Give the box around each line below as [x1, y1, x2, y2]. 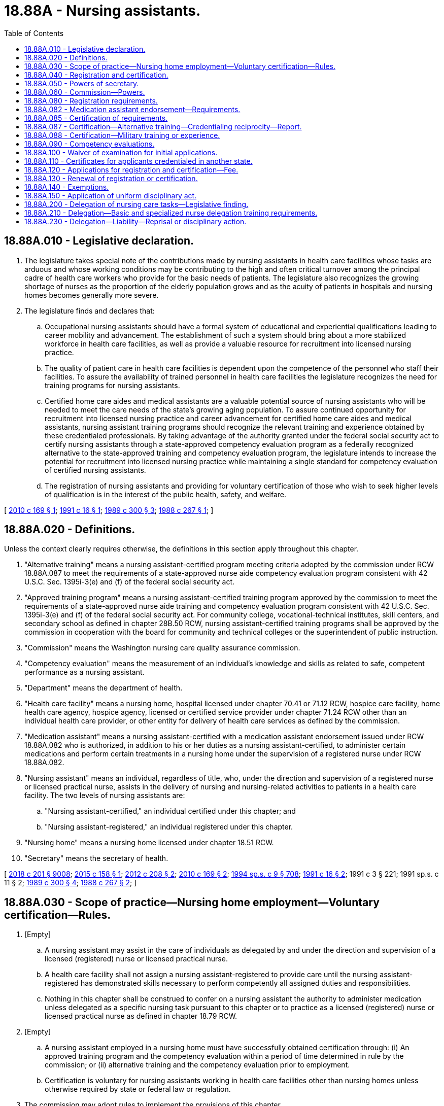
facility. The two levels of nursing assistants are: [24, 791, 185, 800]
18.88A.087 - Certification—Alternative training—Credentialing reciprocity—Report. [24, 122, 302, 131]
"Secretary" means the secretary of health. [24, 854, 168, 863]
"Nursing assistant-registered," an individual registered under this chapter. [45, 822, 293, 832]
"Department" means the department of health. [24, 683, 183, 693]
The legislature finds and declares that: [24, 306, 155, 315]
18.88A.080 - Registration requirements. [24, 96, 158, 105]
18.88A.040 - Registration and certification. [24, 70, 168, 79]
